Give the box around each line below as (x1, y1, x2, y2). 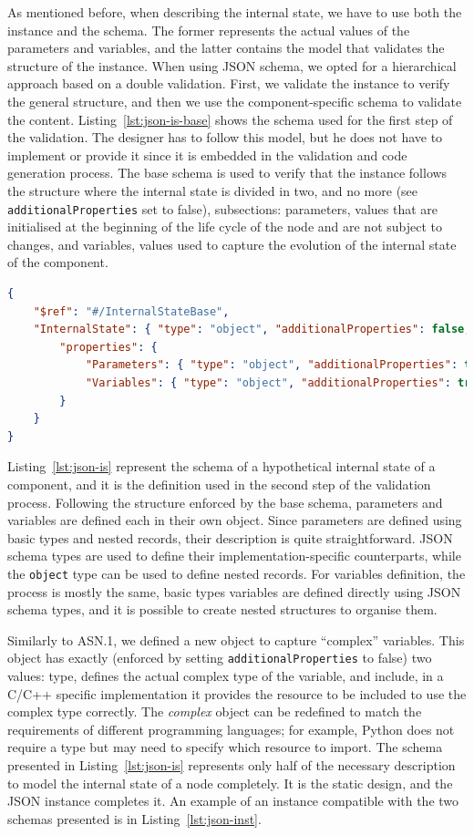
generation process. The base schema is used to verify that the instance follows (7, 163, 448, 182)
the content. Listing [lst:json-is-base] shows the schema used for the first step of (7, 109, 453, 129)
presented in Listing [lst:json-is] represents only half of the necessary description (7, 755, 456, 774)
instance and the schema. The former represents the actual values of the (7, 20, 410, 39)
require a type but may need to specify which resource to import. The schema (7, 737, 443, 757)
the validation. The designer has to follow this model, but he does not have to (7, 128, 443, 147)
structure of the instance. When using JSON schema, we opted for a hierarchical (7, 56, 457, 75)
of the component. (7, 253, 108, 272)
